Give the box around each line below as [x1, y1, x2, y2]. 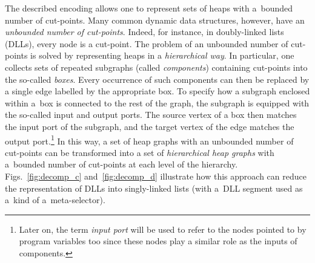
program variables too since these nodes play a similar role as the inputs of [19, 235, 297, 247]
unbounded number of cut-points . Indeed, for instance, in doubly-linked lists [5, 25, 284, 38]
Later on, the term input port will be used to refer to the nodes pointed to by [19, 222, 307, 235]
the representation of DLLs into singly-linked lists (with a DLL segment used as [5, 181, 303, 194]
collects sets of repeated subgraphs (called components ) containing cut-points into [5, 60, 308, 73]
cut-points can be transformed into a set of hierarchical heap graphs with [5, 146, 274, 158]
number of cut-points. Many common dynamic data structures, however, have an [5, 13, 305, 26]
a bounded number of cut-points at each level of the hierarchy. [5, 158, 238, 170]
